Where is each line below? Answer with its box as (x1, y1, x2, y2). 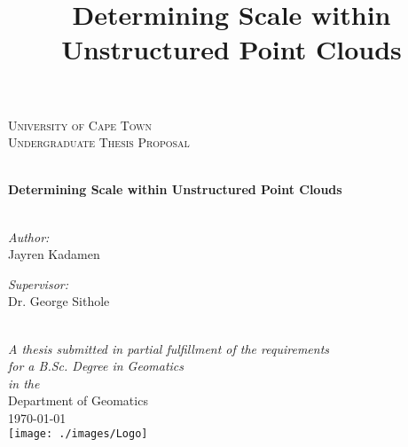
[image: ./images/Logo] (8, 427, 148, 441)
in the (8, 373, 40, 392)
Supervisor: (8, 274, 68, 293)
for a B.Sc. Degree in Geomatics (8, 357, 184, 375)
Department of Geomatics (8, 391, 148, 410)
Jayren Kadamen (8, 245, 100, 263)
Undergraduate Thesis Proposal (8, 133, 190, 152)
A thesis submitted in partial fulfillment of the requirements (8, 339, 330, 357)
